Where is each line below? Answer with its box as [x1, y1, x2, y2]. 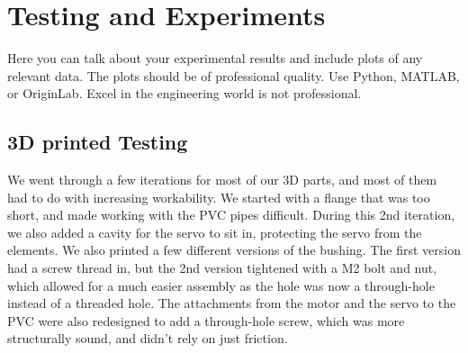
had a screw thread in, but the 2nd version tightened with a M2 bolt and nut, [7, 258, 437, 277]
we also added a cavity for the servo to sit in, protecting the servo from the [7, 222, 422, 241]
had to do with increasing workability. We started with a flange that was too [7, 187, 430, 206]
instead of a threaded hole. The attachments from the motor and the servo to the [7, 294, 456, 312]
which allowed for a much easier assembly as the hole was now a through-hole [7, 276, 435, 294]
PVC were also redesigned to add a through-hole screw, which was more [7, 311, 405, 330]
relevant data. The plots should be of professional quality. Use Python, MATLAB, [7, 66, 460, 85]
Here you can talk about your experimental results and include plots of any [7, 49, 423, 68]
